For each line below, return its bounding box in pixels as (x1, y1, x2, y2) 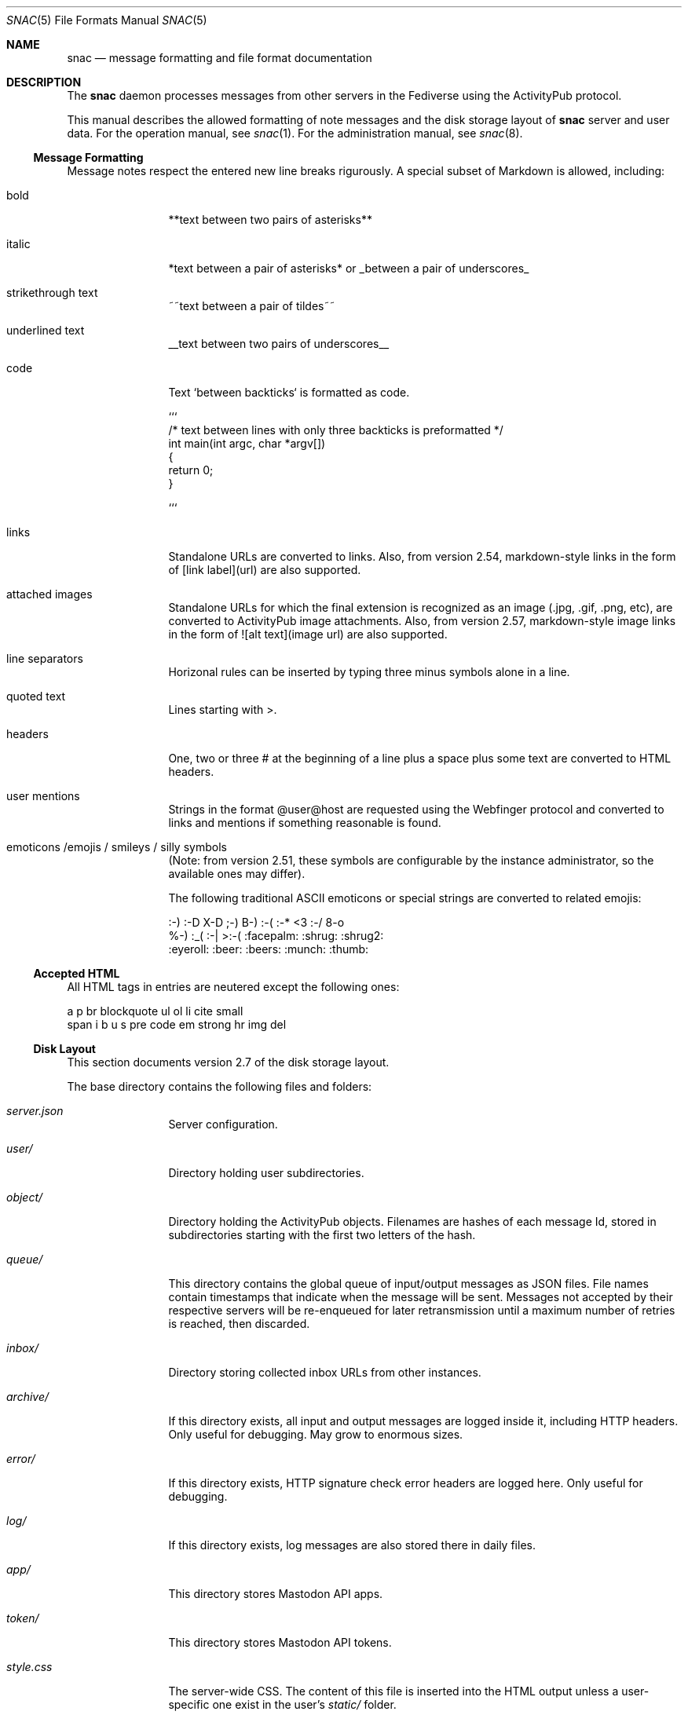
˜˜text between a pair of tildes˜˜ (168, 299, 335, 313)
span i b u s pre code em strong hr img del (67, 1018, 287, 1031)
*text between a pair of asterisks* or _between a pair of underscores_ (168, 261, 529, 275)
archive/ (6, 1390, 49, 1403)
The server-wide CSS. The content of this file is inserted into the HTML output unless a (168, 1684, 619, 1698)
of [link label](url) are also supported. (168, 563, 361, 576)
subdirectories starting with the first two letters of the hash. (168, 1228, 476, 1241)
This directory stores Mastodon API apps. (168, 1587, 383, 1600)
